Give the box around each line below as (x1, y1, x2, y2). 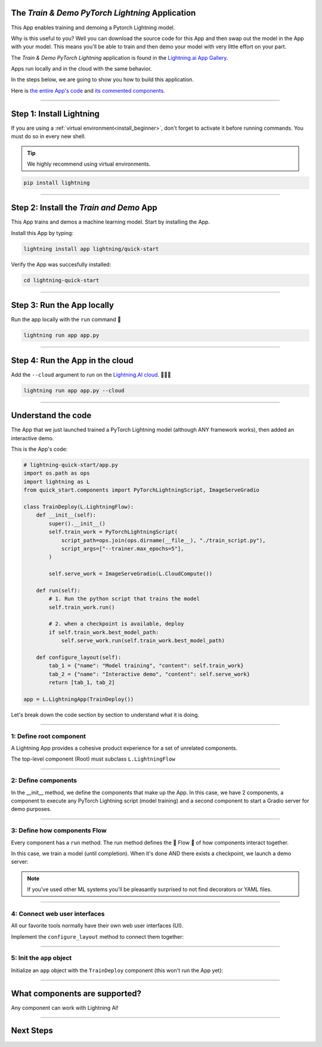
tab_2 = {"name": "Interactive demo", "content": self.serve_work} (48, 670, 250, 677)
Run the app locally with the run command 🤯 (11, 316, 122, 323)
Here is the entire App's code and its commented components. (11, 87, 165, 94)
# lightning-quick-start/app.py (23, 462, 119, 468)
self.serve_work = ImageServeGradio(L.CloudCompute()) (48, 570, 213, 577)
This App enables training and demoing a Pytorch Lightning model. (11, 24, 175, 31)
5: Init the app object (11, 954, 72, 962)
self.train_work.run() (48, 604, 116, 611)
